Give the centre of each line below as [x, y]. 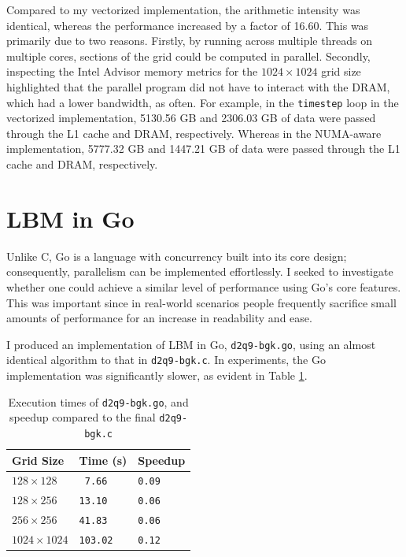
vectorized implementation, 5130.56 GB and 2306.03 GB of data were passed [191, 118]
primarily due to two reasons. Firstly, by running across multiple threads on [189, 41]
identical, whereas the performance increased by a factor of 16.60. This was [188, 25]
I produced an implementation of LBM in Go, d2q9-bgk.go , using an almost [191, 344]
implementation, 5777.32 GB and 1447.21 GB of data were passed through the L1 [203, 149]
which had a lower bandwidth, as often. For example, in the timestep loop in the [203, 102]
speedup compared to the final [83, 417]
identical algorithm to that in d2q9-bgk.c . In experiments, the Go [166, 360]
